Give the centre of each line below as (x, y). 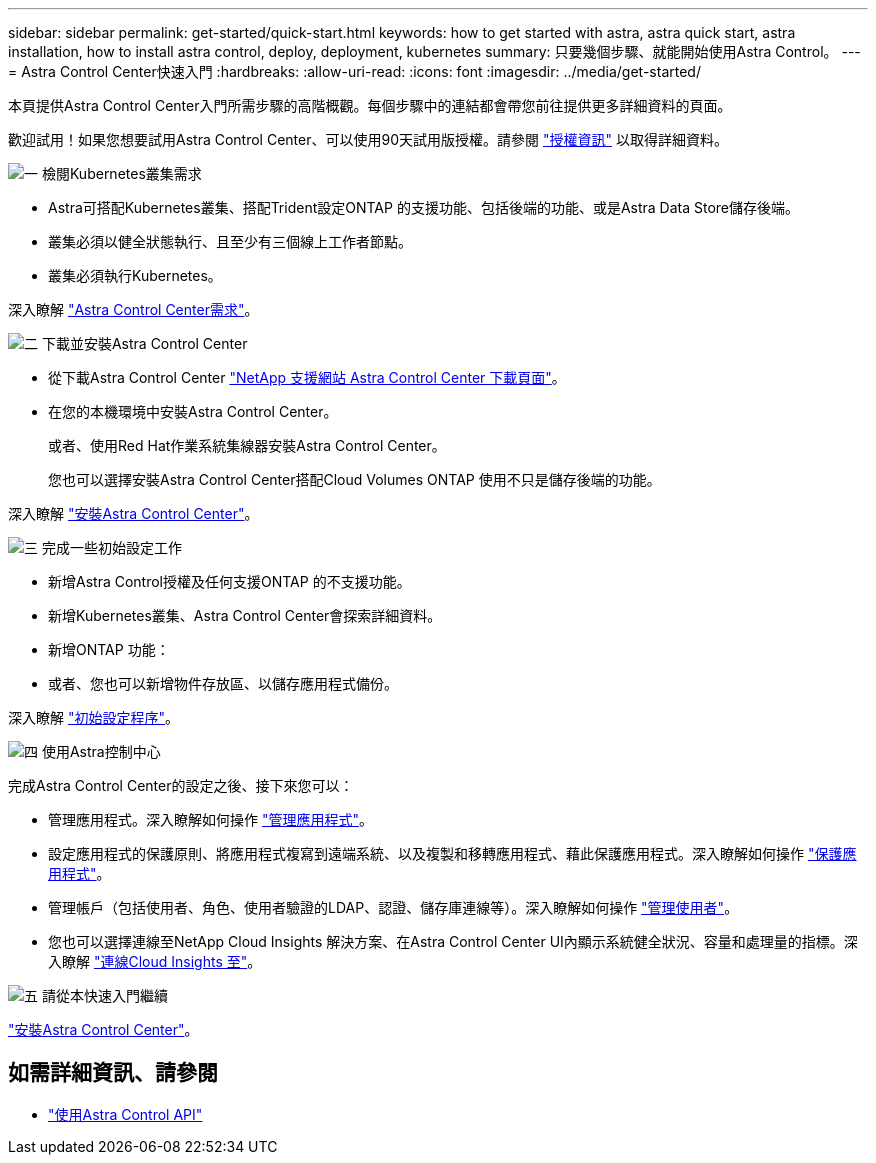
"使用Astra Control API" (125, 1114)
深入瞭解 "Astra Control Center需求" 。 (133, 309)
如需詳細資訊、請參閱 (113, 1073)
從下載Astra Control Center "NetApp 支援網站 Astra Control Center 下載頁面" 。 (307, 377)
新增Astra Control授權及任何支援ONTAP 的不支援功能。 (229, 581)
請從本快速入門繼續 (104, 995)
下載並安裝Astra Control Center (144, 343)
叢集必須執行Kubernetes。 (135, 275)
